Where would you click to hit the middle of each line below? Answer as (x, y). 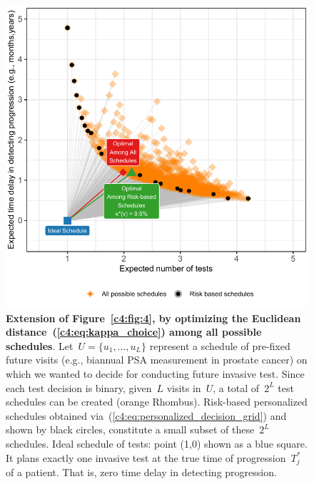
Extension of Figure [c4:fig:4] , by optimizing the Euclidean (153, 318)
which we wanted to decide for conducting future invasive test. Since (155, 373)
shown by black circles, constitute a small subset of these (130, 429)
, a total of (236, 387)
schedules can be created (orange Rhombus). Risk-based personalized (157, 402)
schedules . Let (40, 345)
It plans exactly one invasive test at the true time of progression (146, 457)
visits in (184, 387)
